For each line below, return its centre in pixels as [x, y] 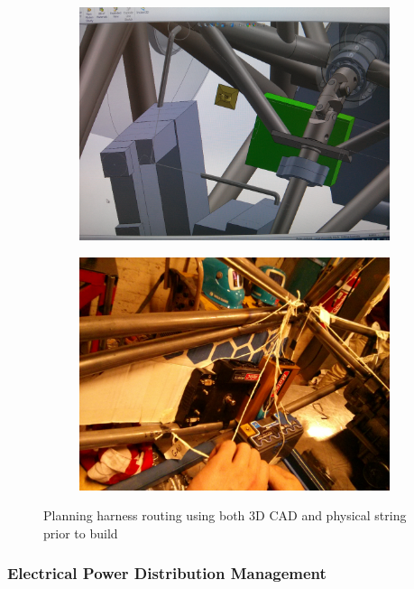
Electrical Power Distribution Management [167, 573]
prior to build [81, 533]
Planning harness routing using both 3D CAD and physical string [225, 515]
